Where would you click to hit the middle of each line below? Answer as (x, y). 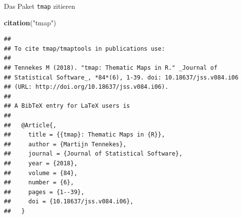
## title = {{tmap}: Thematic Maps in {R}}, (85, 135)
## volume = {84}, (41, 173)
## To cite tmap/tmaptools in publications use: (85, 49)
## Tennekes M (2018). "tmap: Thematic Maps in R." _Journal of (111, 68)
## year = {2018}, (41, 163)
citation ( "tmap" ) (30, 22)
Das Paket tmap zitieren (40, 6)
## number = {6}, (39, 183)
